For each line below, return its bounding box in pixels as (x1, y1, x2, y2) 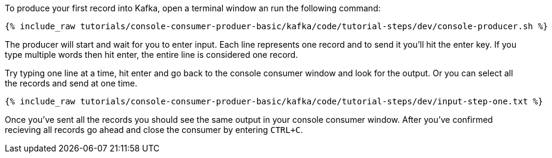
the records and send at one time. (5, 78, 138, 88)
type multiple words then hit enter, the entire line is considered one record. (5, 49, 298, 60)
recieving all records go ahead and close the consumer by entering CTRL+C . (5, 125, 303, 135)
